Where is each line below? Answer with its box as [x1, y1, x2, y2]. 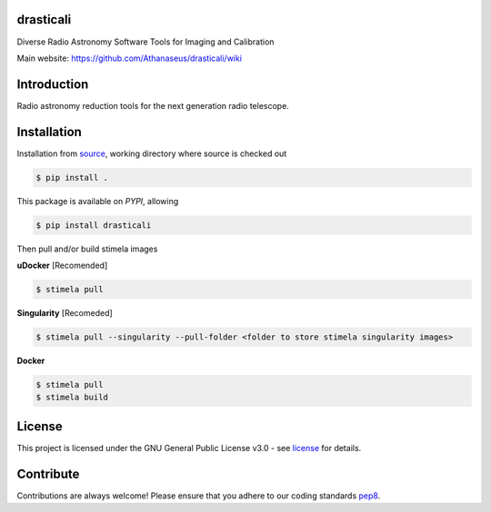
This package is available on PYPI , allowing [16, 195, 179, 206]
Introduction [16, 76, 89, 92]
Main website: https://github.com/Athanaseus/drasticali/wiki [16, 53, 243, 64]
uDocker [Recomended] [16, 260, 108, 271]
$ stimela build [35, 392, 109, 403]
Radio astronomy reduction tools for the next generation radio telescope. [16, 100, 290, 111]
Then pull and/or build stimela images [16, 243, 158, 254]
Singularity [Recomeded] [16, 308, 113, 319]
